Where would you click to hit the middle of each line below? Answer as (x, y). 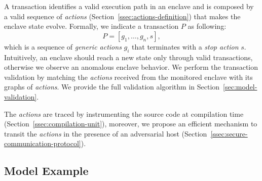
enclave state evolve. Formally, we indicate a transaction (91, 26)
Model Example (46, 171)
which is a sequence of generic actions (63, 46)
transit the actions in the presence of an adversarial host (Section (106, 133)
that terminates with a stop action (185, 46)
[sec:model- (240, 87)
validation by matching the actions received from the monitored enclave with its (128, 77)
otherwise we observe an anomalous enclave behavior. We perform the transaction (131, 67)
